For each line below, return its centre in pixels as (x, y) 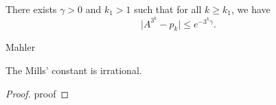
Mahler (21, 47)
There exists (31, 9)
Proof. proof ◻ (37, 93)
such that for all (168, 9)
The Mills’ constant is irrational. (74, 70)
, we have (251, 9)
